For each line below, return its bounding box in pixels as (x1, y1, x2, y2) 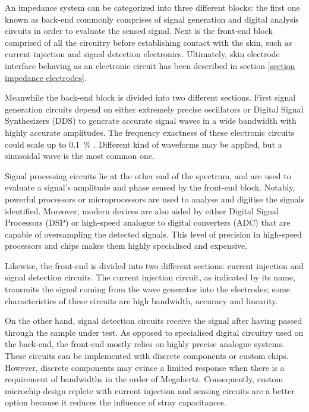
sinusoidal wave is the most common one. (5, 149, 154, 162)
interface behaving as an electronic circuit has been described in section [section (5, 59, 295, 71)
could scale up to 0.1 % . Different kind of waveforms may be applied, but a (5, 138, 282, 150)
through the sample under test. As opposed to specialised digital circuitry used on (5, 326, 304, 338)
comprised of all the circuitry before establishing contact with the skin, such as (5, 36, 292, 48)
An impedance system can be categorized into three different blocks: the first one (5, 1, 300, 13)
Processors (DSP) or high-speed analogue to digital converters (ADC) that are (5, 216, 291, 229)
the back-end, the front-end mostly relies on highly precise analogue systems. (5, 338, 285, 350)
